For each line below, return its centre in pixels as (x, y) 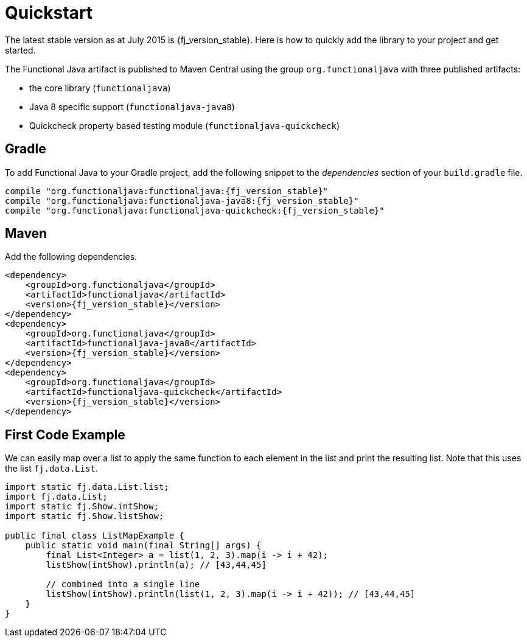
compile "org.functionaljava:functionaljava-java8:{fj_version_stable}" (182, 201)
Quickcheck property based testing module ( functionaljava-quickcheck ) (185, 125)
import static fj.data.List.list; (87, 487)
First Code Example (65, 434)
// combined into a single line (123, 584)
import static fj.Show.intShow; (82, 507)
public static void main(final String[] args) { (143, 546)
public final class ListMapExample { (95, 536)
